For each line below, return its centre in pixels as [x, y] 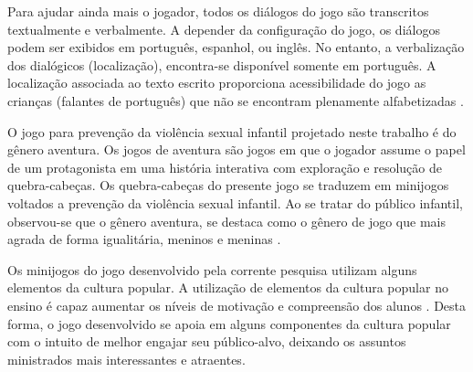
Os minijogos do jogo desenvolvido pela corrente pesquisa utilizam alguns [212, 269]
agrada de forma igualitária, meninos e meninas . [144, 239]
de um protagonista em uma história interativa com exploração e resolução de [225, 167]
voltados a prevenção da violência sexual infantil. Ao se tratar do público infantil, [235, 202]
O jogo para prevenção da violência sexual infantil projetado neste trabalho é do [232, 131]
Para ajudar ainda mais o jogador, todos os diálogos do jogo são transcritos [218, 11]
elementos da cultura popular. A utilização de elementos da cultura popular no [228, 287]
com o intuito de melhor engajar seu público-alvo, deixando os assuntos [207, 341]
